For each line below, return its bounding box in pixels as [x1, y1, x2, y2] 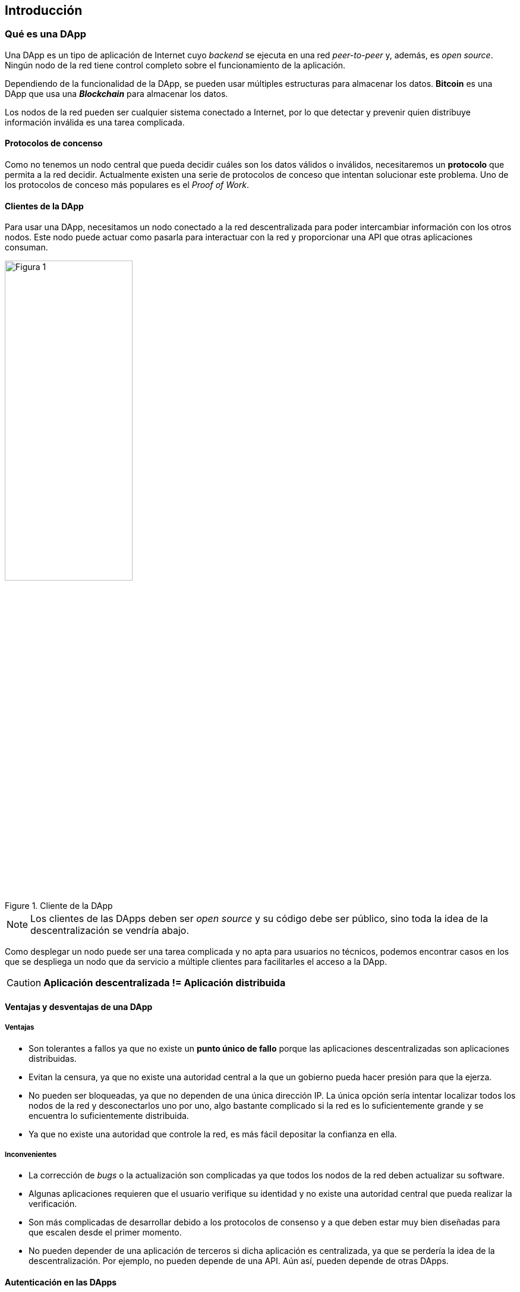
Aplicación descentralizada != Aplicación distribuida [43, 977, 286, 989]
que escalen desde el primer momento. [29, 1227, 182, 1238]
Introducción [5, 3, 83, 18]
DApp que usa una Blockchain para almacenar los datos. [5, 88, 228, 99]
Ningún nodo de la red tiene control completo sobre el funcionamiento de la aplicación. [5, 59, 346, 70]
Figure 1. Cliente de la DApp [5, 901, 113, 911]
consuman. [5, 242, 48, 253]
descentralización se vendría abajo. [30, 924, 189, 937]
